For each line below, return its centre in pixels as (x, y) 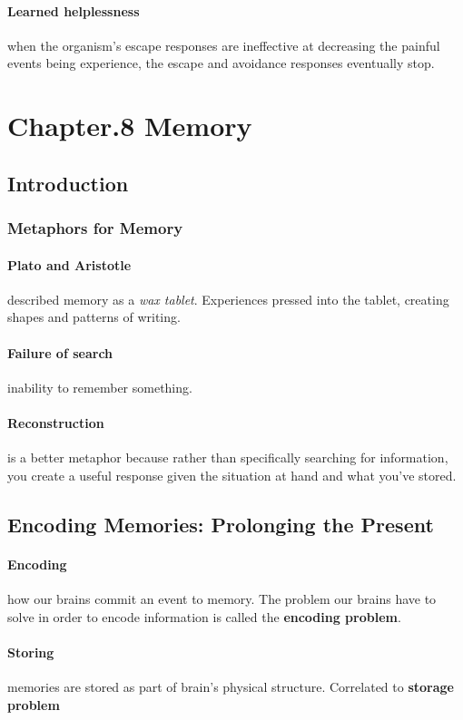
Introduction (68, 183)
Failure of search (60, 352)
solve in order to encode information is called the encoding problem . (204, 616)
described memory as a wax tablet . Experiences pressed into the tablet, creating (228, 299)
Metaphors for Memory (95, 228)
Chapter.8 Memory (130, 126)
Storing (31, 652)
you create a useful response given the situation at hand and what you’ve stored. (232, 475)
